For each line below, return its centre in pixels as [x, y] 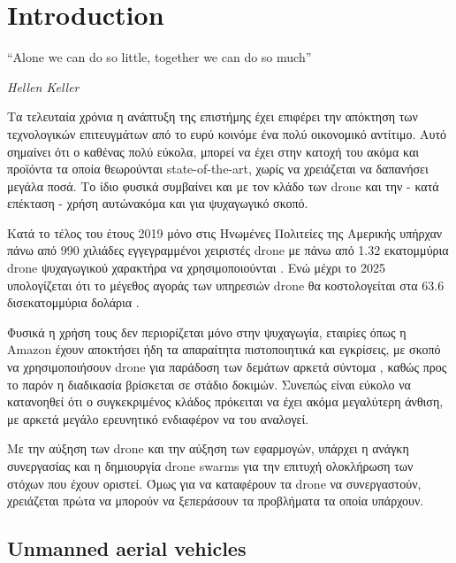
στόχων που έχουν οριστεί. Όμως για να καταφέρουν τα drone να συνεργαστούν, [214, 483]
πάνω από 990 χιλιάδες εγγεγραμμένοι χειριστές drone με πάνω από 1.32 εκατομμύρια [228, 250]
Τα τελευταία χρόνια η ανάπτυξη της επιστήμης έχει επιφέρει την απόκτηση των [213, 116]
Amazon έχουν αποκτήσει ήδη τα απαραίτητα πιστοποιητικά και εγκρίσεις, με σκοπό [224, 349]
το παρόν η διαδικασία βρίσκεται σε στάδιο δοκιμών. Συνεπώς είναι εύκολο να [209, 384]
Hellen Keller [43, 86]
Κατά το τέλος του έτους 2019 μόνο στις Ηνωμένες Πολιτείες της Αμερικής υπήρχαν [225, 232]
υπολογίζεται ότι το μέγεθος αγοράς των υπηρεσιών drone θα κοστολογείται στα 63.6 [226, 285]
